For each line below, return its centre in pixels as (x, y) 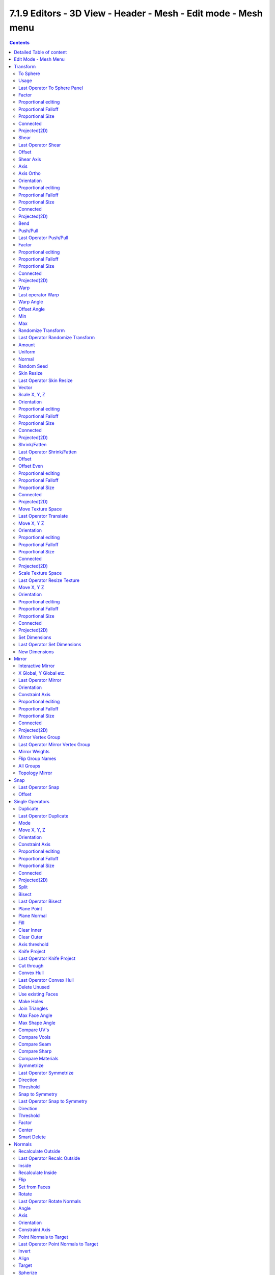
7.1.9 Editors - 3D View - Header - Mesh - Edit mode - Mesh (136, 13)
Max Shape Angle (37, 1023)
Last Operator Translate (43, 516)
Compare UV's (34, 1030)
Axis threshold (34, 944)
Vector (25, 388)
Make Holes (31, 1001)
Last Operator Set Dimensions (50, 645)
